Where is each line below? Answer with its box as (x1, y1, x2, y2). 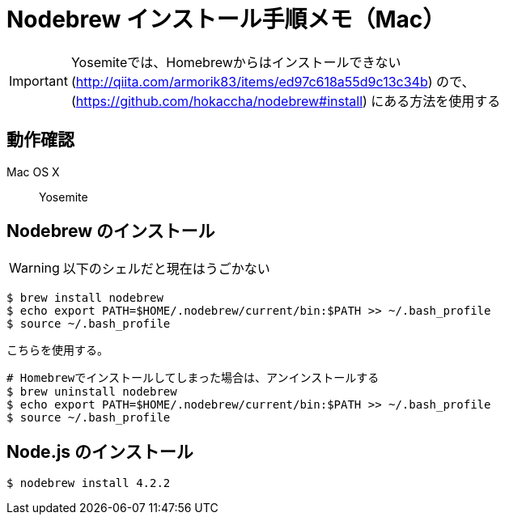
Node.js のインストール (6, 441, 193, 462)
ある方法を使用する (384, 92, 501, 109)
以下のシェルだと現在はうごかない (62, 260, 270, 277)
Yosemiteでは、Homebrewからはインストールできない (70, 53, 401, 70)
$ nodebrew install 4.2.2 (6, 477, 171, 490)
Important (9, 72, 68, 89)
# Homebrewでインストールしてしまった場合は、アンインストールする (6, 371, 380, 385)
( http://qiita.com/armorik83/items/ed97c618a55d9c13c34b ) (70, 73, 433, 90)
